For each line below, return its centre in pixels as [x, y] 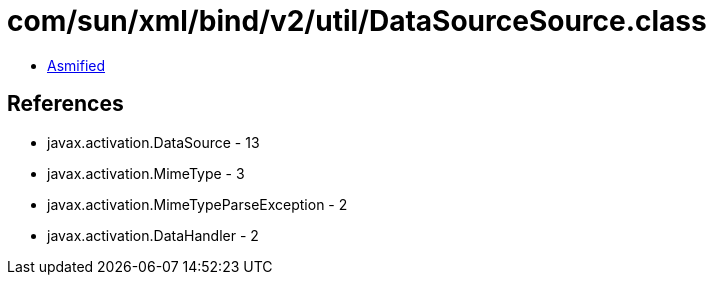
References [65, 104]
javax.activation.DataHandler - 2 [153, 235]
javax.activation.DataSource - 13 [153, 142]
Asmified [76, 65]
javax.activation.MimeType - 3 [146, 173]
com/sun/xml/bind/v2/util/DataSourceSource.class [357, 21]
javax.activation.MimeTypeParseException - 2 [197, 204]
